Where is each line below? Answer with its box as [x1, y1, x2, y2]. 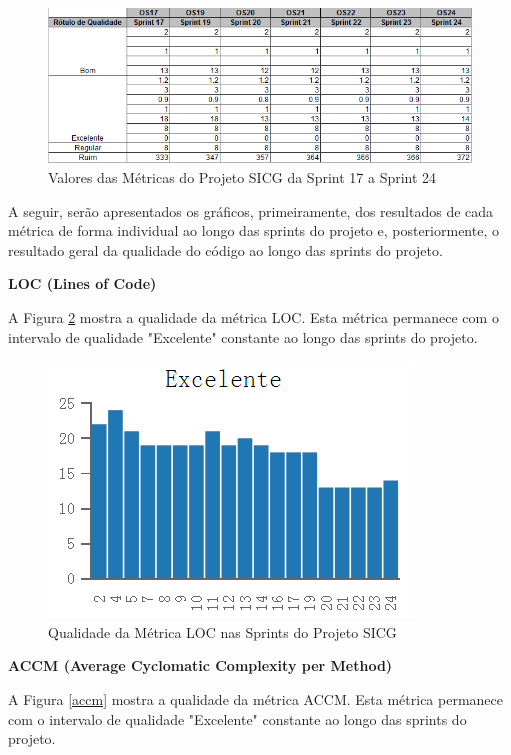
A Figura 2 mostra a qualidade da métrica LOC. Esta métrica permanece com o [8, 307, 499, 327]
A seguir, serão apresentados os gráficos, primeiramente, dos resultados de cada [8, 200, 494, 221]
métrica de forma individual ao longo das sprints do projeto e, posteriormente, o [8, 220, 499, 241]
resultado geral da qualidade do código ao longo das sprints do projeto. [8, 239, 443, 260]
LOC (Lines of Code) [8, 273, 157, 294]
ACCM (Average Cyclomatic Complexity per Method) [8, 655, 393, 676]
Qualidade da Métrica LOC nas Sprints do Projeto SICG [48, 621, 397, 642]
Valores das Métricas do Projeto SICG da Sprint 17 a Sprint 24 [48, 167, 437, 188]
